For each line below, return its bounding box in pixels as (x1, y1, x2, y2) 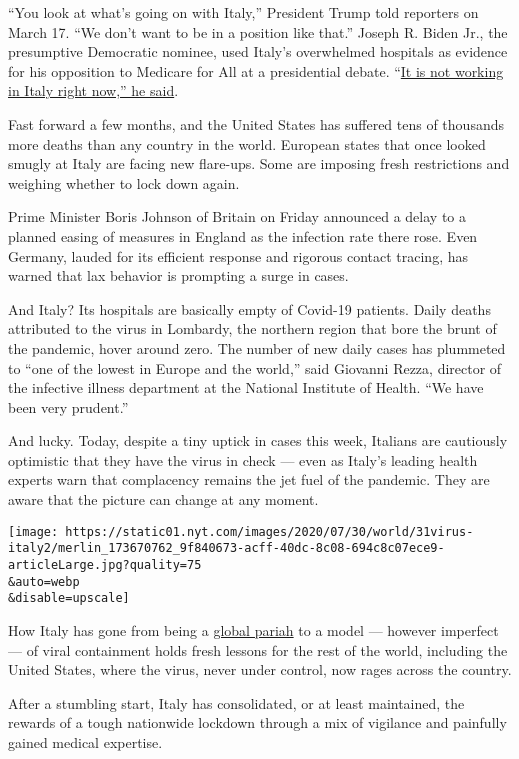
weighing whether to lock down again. (8, 172, 240, 193)
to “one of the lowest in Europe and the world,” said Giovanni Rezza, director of (8, 357, 502, 378)
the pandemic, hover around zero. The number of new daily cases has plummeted (8, 337, 506, 358)
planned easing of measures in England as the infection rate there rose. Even (8, 225, 478, 246)
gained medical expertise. (8, 731, 163, 752)
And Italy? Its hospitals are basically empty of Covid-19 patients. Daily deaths (8, 298, 491, 319)
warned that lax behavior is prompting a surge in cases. (8, 265, 349, 286)
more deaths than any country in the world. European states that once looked (8, 133, 486, 154)
